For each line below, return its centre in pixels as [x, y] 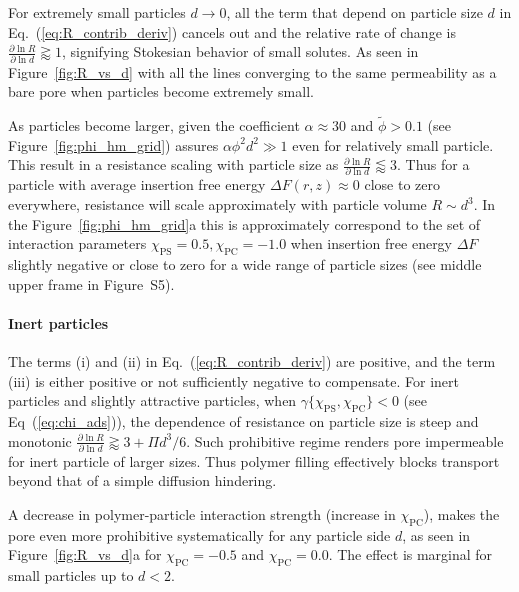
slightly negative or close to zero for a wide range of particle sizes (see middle [245, 263]
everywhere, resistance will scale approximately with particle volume [217, 204]
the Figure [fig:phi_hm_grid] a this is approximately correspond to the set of [244, 223]
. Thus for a [433, 164]
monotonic [40, 440]
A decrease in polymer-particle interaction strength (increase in [202, 514]
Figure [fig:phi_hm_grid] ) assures [113, 144]
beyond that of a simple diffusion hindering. [142, 480]
